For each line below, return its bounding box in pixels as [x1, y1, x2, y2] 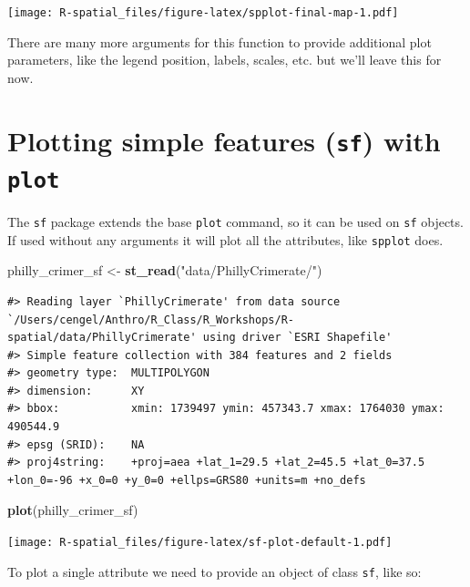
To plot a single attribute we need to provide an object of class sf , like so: [7, 561, 422, 581]
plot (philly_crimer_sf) [7, 500, 138, 520]
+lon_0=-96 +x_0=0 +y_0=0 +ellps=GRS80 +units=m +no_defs [7, 473, 366, 487]
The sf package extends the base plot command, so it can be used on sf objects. [7, 212, 464, 231]
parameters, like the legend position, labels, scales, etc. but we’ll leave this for [7, 50, 442, 69]
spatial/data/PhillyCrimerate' [7, 331, 197, 345]
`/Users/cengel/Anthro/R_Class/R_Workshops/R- [7, 313, 294, 326]
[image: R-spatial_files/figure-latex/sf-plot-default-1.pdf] [7, 536, 393, 550]
